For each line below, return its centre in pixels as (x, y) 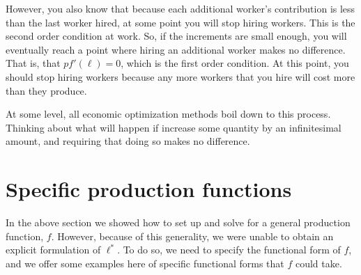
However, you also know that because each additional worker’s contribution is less (180, 8)
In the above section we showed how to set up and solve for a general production (178, 222)
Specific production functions (149, 189)
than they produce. (46, 90)
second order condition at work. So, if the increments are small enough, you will (176, 36)
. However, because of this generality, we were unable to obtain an (192, 236)
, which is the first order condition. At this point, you (235, 63)
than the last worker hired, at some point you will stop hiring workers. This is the (180, 22)
